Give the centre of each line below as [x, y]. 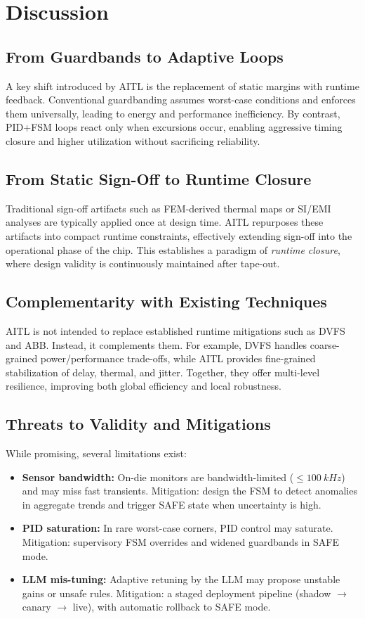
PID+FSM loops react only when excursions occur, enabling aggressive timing [174, 127]
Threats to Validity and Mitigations [138, 424]
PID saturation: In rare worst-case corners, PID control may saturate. [178, 528]
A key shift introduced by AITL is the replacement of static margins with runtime [182, 85]
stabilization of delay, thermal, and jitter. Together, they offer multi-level [163, 372]
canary [36, 607]
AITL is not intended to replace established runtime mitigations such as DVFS [175, 330]
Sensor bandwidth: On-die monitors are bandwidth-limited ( [158, 477]
